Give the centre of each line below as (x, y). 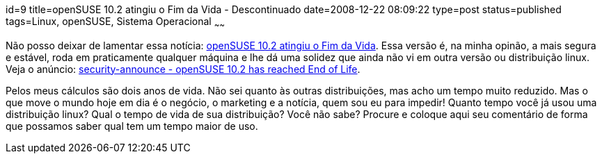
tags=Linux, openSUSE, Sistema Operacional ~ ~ (116, 23)
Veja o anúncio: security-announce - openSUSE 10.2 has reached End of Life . (183, 69)
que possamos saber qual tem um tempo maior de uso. (132, 126)
